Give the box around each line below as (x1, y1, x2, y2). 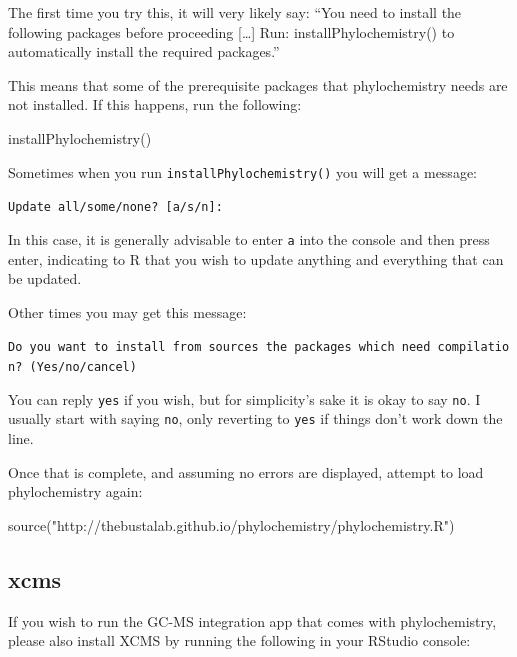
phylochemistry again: (8, 481, 143, 502)
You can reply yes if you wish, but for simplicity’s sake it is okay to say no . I (8, 388, 481, 409)
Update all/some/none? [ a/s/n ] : (8, 200, 223, 215)
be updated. (8, 268, 82, 289)
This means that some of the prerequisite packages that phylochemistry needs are (8, 74, 508, 95)
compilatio (437, 340, 510, 355)
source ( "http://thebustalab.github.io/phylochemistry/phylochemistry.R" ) (8, 514, 455, 535)
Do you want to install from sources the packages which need (8, 340, 431, 355)
